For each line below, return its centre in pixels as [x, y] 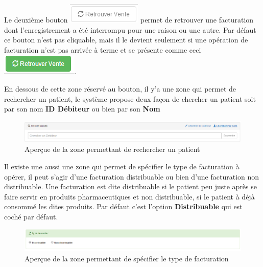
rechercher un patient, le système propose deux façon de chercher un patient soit [130, 98]
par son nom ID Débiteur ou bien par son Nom [82, 109]
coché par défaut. [31, 216]
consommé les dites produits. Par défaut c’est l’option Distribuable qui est [123, 206]
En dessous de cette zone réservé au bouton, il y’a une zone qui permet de [120, 88]
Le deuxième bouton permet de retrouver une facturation [129, 19]
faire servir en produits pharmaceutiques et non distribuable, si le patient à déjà [129, 196]
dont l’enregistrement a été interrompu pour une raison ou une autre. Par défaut [130, 29]
